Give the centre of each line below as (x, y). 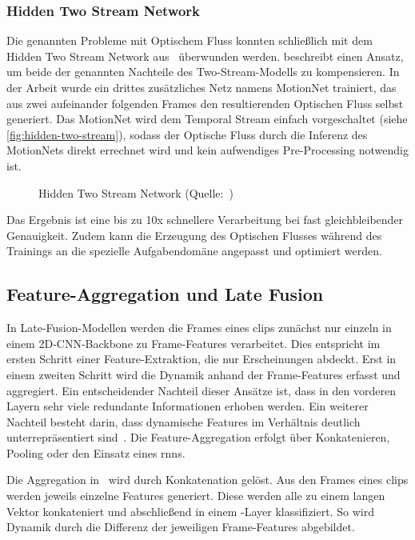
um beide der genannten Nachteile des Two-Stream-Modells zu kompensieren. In (203, 72)
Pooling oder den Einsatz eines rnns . (96, 452)
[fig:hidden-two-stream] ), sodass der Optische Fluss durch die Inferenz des (187, 134)
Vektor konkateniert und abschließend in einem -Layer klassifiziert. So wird (190, 511)
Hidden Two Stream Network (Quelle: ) (136, 192)
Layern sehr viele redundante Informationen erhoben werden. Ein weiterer (188, 406)
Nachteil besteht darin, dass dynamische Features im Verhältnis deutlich (184, 421)
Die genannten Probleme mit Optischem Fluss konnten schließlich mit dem (190, 40)
